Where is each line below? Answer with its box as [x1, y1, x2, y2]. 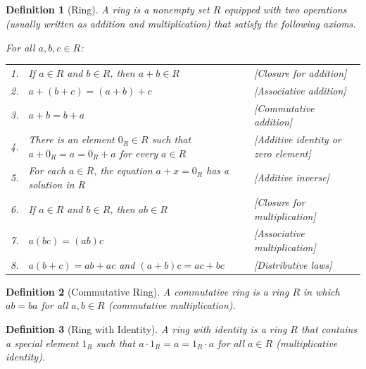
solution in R [28, 177, 85, 192]
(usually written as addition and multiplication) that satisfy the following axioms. [6, 16, 356, 30]
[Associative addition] [254, 83, 346, 97]
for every [119, 145, 158, 160]
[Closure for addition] [254, 65, 347, 80]
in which [303, 284, 340, 298]
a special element [6, 335, 79, 350]
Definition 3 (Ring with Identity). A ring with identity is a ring [6, 322, 287, 337]
